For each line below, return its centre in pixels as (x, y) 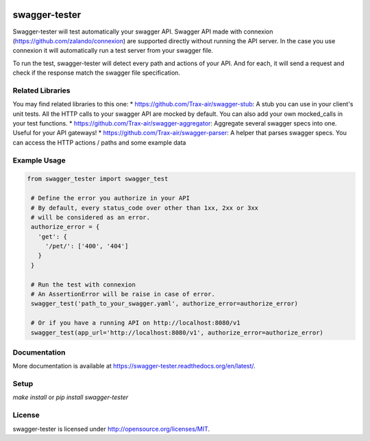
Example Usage (39, 160)
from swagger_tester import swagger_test (98, 179)
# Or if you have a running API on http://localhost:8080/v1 (136, 323)
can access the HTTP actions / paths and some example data (99, 142)
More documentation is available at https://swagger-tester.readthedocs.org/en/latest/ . (134, 366)
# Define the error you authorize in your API (110, 198)
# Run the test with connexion (84, 284)
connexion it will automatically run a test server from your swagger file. (113, 51)
